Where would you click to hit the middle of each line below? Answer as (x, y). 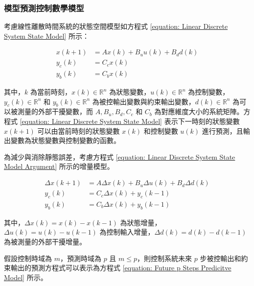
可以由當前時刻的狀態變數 (79, 131)
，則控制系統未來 (165, 258)
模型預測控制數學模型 (44, 8)
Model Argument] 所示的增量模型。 (59, 166)
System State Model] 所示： (46, 36)
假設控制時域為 (28, 258)
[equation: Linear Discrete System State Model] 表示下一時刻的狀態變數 (130, 121)
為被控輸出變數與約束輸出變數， (144, 101)
